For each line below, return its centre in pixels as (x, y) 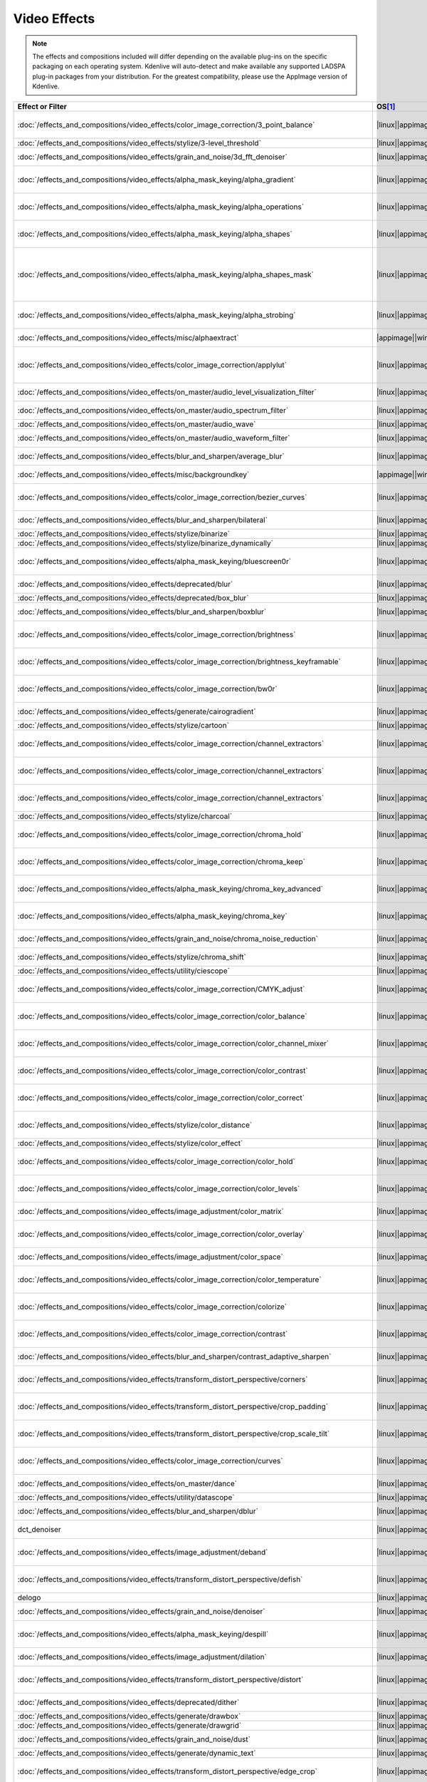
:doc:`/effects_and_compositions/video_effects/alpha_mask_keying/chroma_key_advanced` (170, 889)
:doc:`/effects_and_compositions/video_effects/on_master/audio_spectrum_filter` (153, 410)
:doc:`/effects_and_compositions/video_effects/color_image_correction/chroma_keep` (162, 861)
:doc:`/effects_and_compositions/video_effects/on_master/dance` (127, 1483)
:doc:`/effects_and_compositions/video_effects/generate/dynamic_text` (137, 1753)
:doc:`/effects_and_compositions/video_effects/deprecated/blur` (125, 584)
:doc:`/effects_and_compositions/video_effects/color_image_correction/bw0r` (147, 689)
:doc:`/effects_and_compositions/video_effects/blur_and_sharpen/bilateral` (143, 520)
